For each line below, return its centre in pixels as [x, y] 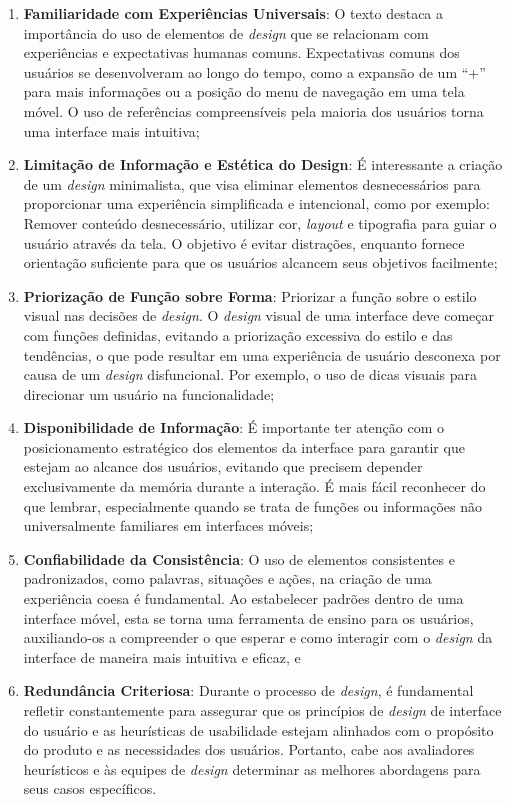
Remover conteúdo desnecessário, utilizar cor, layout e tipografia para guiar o [260, 222]
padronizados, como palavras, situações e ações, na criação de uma [227, 578]
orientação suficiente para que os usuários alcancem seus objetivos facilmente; [260, 262]
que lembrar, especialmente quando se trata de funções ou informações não [252, 505]
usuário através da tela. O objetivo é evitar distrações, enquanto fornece [244, 242]
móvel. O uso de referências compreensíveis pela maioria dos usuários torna [253, 110]
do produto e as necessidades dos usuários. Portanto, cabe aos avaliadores [249, 749]
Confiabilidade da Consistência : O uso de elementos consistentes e [239, 558]
